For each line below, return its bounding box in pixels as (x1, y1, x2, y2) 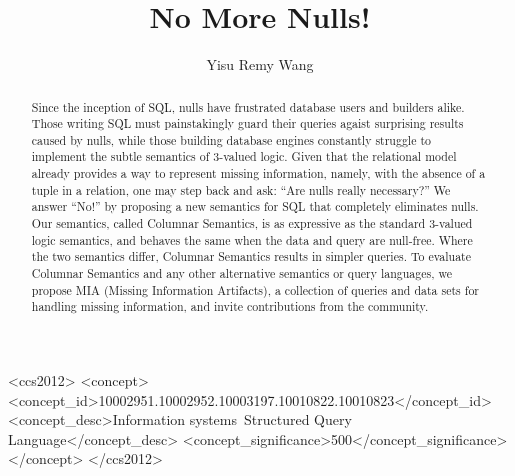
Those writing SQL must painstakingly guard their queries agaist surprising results (31, 115, 464, 132)
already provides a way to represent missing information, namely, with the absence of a (31, 165, 486, 182)
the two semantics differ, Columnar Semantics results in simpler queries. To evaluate (31, 248, 471, 265)
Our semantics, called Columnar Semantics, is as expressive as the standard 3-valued (31, 215, 473, 232)
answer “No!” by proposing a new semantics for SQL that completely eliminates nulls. (31, 198, 479, 215)
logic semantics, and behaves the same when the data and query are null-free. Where (31, 231, 473, 248)
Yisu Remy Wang (206, 54, 314, 75)
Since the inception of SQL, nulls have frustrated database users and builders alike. (31, 98, 465, 115)
